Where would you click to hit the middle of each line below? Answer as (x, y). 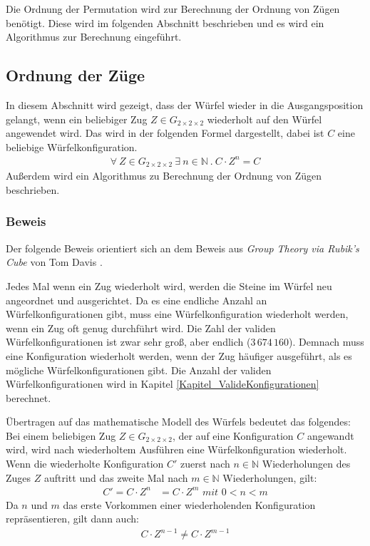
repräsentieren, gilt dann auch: (72, 519)
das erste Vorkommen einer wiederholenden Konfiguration (189, 504)
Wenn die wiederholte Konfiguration (85, 464)
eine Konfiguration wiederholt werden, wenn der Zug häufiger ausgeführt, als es (179, 355)
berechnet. (29, 397)
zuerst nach (205, 464)
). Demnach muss (327, 342)
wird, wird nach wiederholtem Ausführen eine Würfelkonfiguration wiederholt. (176, 449)
